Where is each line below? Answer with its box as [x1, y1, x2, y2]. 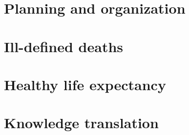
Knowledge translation [4, 113, 159, 133]
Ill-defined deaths [4, 36, 124, 56]
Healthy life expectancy [4, 74, 166, 94]
